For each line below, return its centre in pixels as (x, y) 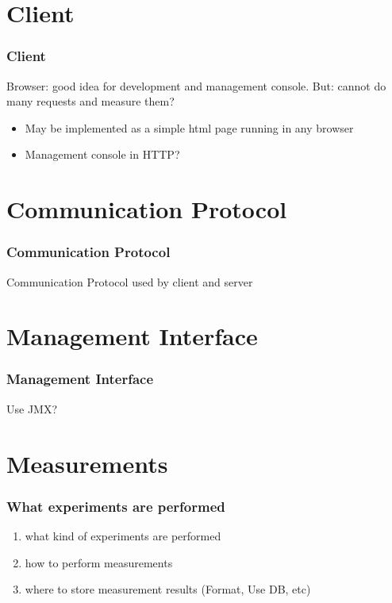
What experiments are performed (116, 506)
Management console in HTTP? (102, 154)
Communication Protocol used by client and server (130, 281)
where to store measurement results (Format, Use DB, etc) (168, 589)
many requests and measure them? (90, 101)
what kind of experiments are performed (123, 535)
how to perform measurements (99, 562)
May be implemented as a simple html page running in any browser (189, 127)
